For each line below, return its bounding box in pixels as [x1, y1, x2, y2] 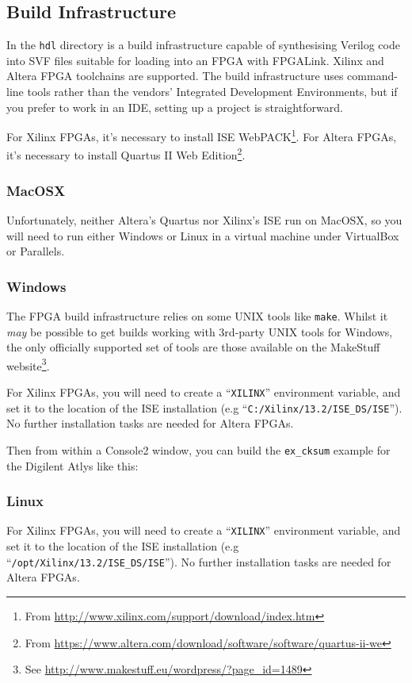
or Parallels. [6, 243, 65, 259]
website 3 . [6, 355, 50, 374]
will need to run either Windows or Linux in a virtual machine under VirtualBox [6, 227, 399, 244]
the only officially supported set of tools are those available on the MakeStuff [6, 339, 380, 355]
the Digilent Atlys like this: [6, 457, 139, 474]
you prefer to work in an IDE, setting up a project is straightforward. [6, 98, 343, 115]
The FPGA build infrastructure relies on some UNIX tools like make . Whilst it [6, 307, 388, 324]
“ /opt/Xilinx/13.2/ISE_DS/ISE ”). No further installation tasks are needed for [6, 553, 391, 570]
